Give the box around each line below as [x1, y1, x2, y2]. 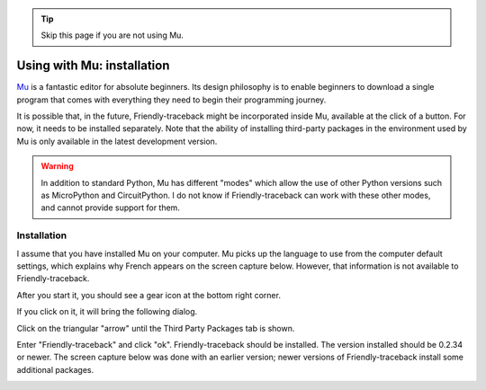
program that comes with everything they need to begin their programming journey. [16, 94, 327, 105]
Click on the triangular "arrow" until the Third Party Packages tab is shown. [16, 323, 295, 333]
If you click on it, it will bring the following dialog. [16, 306, 198, 317]
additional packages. [16, 364, 94, 375]
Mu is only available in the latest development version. [16, 136, 218, 146]
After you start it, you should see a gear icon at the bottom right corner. [16, 289, 281, 300]
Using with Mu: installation [16, 58, 170, 74]
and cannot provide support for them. [40, 202, 180, 213]
